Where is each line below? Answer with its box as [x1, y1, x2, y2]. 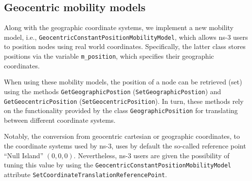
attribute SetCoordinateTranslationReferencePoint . [4, 169, 167, 179]
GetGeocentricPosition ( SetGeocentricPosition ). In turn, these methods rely [4, 96, 244, 106]
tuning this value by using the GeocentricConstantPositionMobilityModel [4, 160, 232, 170]
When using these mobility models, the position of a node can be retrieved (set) [4, 77, 242, 87]
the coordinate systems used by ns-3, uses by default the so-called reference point [4, 141, 246, 151]
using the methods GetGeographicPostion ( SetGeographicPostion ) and [4, 86, 221, 96]
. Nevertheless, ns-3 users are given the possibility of [73, 150, 230, 160]
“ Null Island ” [4, 150, 43, 160]
